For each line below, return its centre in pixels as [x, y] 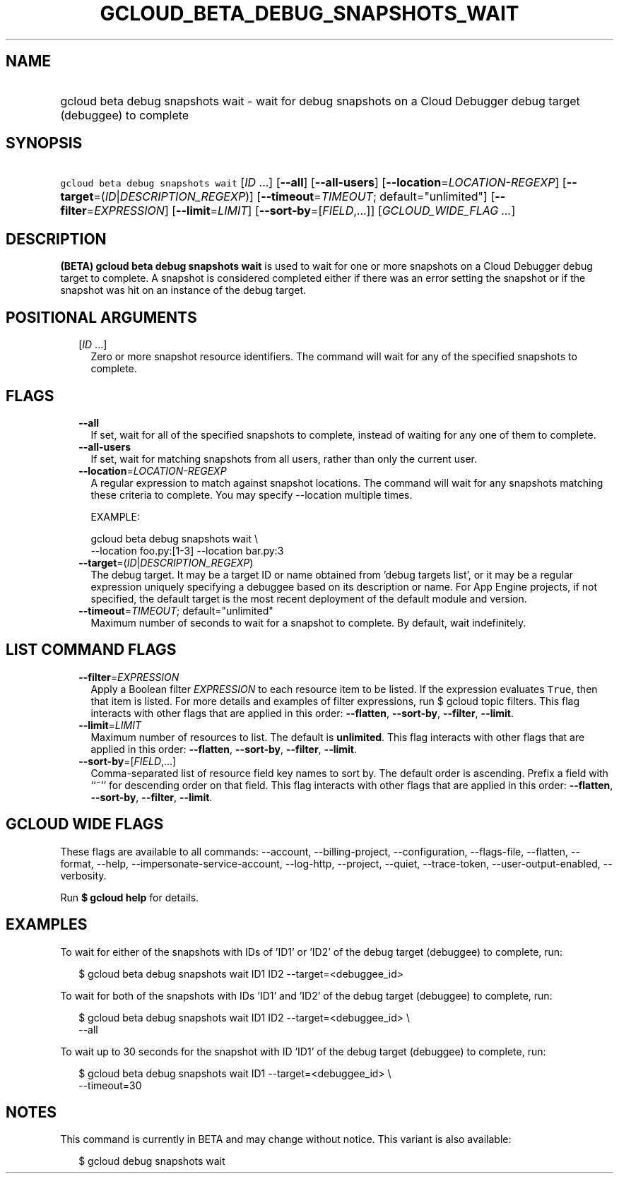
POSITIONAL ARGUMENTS [101, 317]
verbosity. [83, 875]
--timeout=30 [110, 1085]
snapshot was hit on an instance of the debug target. [183, 290]
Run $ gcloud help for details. [130, 897]
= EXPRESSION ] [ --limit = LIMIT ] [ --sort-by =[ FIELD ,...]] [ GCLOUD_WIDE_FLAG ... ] [301, 211]
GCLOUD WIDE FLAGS [85, 824]
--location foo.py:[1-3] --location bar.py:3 [187, 550]
